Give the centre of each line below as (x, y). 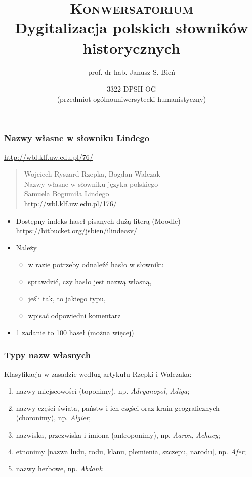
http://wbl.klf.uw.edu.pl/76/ (49, 157)
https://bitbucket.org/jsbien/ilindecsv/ (76, 230)
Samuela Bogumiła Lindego (67, 193)
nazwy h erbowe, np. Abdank (59, 469)
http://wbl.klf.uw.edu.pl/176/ (70, 203)
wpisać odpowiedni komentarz (74, 315)
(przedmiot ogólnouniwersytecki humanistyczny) (132, 98)
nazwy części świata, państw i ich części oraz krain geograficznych (118, 407)
